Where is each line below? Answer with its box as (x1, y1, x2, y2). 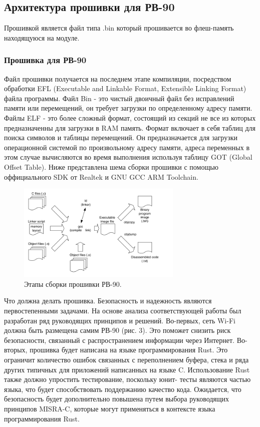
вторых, (4, 344, 28, 355)
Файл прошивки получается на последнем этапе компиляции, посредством (4, 73, 231, 84)
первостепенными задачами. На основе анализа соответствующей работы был (4, 305, 241, 315)
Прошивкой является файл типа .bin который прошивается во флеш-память (4, 23, 234, 33)
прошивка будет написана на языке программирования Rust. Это (30, 344, 228, 355)
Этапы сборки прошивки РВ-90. (24, 278, 122, 289)
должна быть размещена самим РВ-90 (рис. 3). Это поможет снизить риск (4, 325, 231, 335)
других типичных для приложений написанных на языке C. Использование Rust (4, 364, 250, 374)
